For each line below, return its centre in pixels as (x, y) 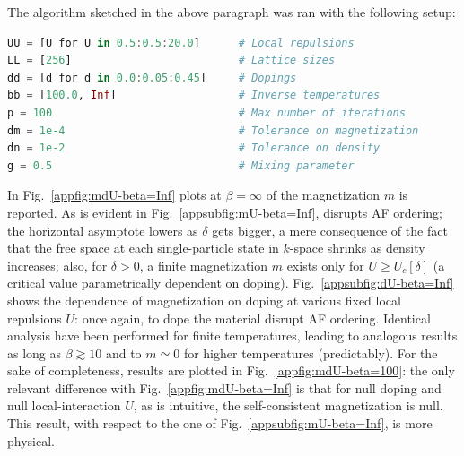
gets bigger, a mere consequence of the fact (330, 230)
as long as (35, 353)
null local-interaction (64, 405)
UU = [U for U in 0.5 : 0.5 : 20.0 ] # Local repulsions (181, 43)
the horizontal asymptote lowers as (103, 230)
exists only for (325, 265)
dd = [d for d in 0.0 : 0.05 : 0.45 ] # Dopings (152, 77)
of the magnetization (323, 195)
